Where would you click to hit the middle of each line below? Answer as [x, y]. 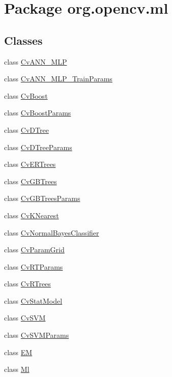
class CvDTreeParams [38, 147]
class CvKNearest [32, 215]
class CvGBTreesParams [42, 198]
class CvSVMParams [37, 335]
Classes [23, 40]
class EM [18, 352]
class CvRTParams [34, 266]
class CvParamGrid [34, 250]
